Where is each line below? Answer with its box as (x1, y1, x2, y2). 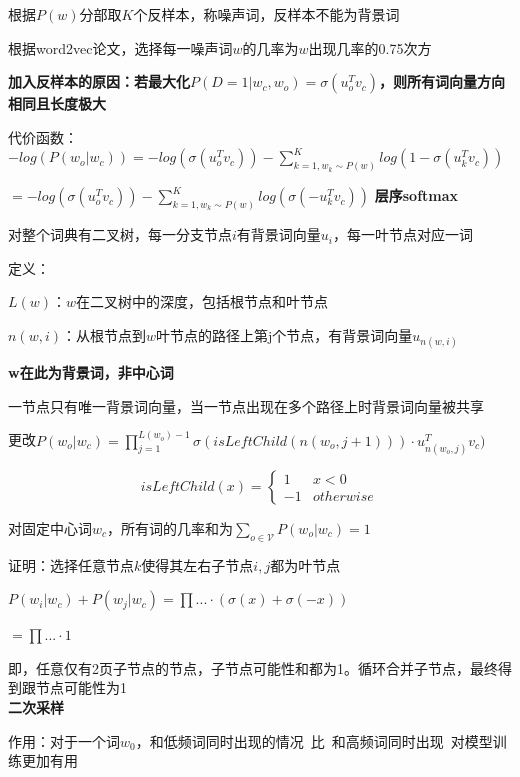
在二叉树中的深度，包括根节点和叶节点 (76, 291, 329, 312)
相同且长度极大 (8, 93, 106, 114)
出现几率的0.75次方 (308, 37, 432, 58)
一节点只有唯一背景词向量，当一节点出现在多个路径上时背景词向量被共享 (8, 395, 484, 416)
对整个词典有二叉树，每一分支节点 (8, 224, 232, 245)
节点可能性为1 (35, 677, 127, 698)
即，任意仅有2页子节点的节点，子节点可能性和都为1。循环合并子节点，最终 (8, 657, 498, 678)
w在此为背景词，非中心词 (8, 362, 174, 383)
